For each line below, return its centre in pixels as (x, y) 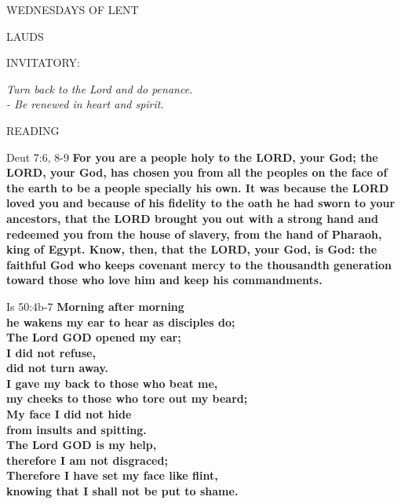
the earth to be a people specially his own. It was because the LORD (198, 187)
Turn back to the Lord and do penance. (100, 88)
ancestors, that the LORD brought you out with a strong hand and (192, 218)
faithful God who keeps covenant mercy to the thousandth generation (199, 264)
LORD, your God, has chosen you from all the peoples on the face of (197, 172)
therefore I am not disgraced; (87, 460)
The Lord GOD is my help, (82, 445)
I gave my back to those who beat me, (112, 383)
